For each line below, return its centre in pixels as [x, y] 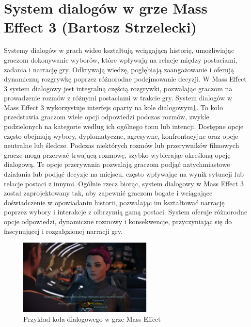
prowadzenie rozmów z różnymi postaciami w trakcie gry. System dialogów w [118, 98]
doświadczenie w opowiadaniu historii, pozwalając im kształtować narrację [114, 202]
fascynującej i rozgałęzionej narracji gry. [63, 231]
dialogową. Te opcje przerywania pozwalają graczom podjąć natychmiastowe [117, 164]
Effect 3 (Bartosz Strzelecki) [101, 27]
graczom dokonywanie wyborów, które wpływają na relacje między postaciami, [121, 59]
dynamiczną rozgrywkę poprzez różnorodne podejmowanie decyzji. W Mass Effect [125, 79]
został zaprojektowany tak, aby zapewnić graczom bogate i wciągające [108, 193]
